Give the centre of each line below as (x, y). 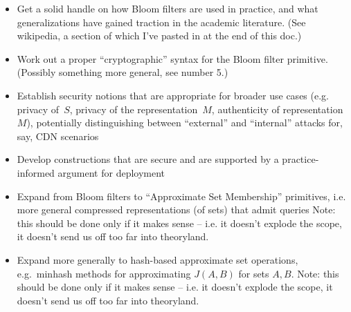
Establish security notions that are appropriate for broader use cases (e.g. (173, 95)
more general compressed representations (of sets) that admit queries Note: (176, 209)
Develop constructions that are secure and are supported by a (148, 159)
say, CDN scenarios (58, 136)
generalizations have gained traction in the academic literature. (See (161, 22)
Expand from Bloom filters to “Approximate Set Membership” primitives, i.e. (181, 196)
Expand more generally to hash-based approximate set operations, (157, 259)
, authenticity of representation (277, 109)
